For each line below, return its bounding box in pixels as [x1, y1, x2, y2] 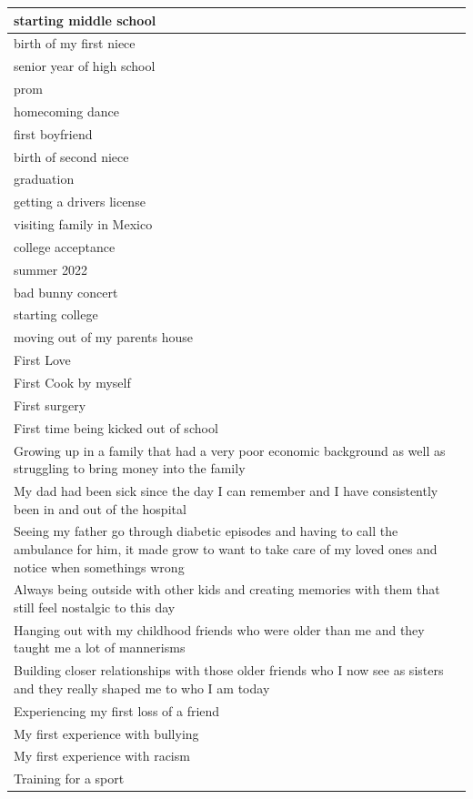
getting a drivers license [14, 192, 146, 211]
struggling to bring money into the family [14, 459, 246, 478]
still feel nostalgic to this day [14, 598, 176, 617]
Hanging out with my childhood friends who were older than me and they [14, 620, 425, 639]
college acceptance [14, 237, 116, 256]
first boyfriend [14, 124, 93, 143]
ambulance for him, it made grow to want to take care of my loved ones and [14, 540, 438, 558]
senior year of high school [14, 56, 156, 76]
